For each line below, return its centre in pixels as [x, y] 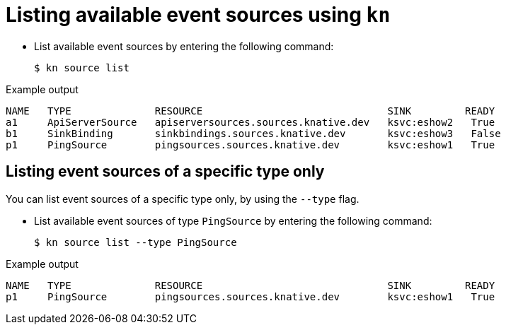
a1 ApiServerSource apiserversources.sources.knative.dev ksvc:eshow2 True [251, 122]
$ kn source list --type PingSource [136, 242]
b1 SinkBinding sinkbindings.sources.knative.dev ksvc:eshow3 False [253, 133]
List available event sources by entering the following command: [184, 46]
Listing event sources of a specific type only [165, 172]
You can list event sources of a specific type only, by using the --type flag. [183, 199]
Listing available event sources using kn [198, 15]
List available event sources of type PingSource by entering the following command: [233, 220]
